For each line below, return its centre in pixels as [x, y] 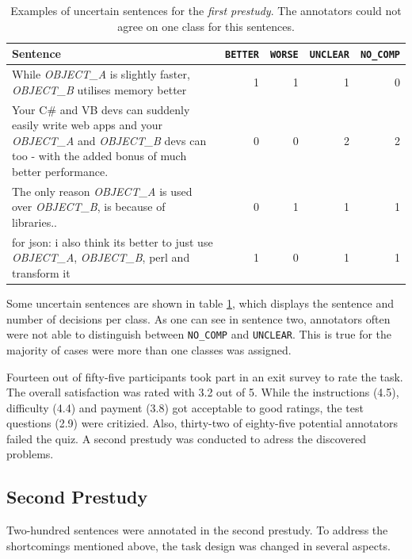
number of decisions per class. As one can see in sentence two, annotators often [198, 318]
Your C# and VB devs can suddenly [101, 109]
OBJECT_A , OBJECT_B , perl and [101, 257]
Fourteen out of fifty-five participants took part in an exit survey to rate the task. [205, 376]
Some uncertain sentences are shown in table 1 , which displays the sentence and [200, 303]
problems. [30, 454]
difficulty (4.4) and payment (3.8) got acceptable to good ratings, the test [185, 407]
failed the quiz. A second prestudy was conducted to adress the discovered [186, 438]
